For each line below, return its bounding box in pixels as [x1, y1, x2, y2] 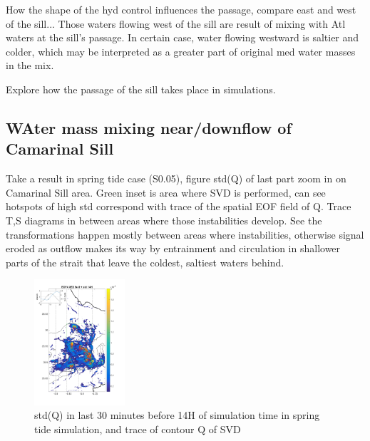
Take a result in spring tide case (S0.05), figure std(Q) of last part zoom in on [6, 171, 346, 186]
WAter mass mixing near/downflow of [6, 116, 292, 138]
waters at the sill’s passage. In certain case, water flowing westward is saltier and [6, 30, 359, 45]
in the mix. [6, 58, 54, 73]
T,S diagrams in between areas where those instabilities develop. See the [6, 212, 322, 227]
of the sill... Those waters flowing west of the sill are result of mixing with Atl [6, 16, 346, 31]
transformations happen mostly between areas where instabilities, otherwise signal [6, 227, 364, 242]
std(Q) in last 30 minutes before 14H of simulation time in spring [34, 408, 320, 422]
